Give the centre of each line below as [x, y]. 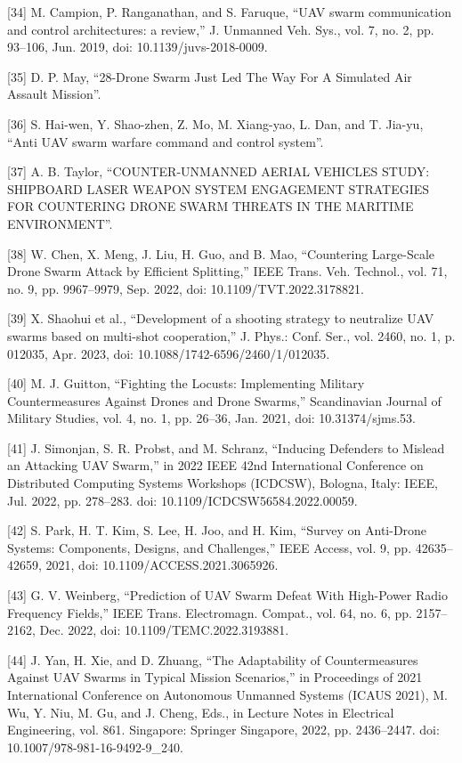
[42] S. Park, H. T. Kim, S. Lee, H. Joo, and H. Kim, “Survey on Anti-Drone [217, 530]
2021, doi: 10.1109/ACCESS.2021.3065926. [162, 565]
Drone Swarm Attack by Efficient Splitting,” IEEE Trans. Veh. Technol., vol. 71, [227, 271]
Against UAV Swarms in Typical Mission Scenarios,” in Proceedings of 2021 [215, 677]
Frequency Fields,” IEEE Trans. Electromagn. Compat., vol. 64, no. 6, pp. [210, 612]
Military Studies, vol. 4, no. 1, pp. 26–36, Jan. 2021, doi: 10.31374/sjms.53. [212, 418]
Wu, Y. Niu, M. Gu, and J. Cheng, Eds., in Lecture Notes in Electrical [201, 712]
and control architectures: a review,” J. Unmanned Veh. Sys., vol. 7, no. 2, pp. [221, 29]
